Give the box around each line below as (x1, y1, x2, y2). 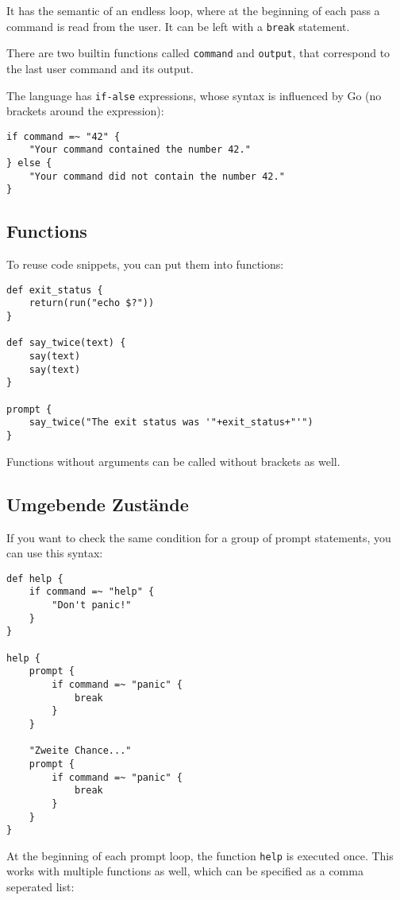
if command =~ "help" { (29, 586, 155, 598)
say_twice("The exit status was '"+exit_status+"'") (29, 417, 313, 429)
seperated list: (6, 879, 75, 895)
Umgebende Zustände (6, 491, 189, 516)
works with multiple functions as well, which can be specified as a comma (6, 863, 363, 879)
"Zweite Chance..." (29, 745, 132, 757)
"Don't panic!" (52, 599, 132, 611)
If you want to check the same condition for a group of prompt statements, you (6, 529, 391, 545)
